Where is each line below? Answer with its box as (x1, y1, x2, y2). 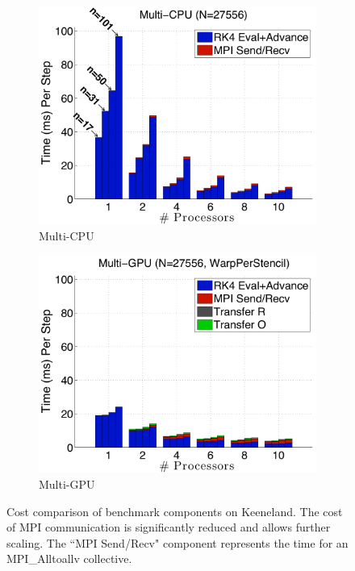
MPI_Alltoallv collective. (6, 550, 132, 567)
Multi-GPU (39, 475, 95, 492)
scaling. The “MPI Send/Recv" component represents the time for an (6, 534, 349, 551)
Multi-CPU (39, 227, 94, 244)
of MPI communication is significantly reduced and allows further (6, 519, 331, 536)
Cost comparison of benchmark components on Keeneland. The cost (6, 502, 343, 519)
